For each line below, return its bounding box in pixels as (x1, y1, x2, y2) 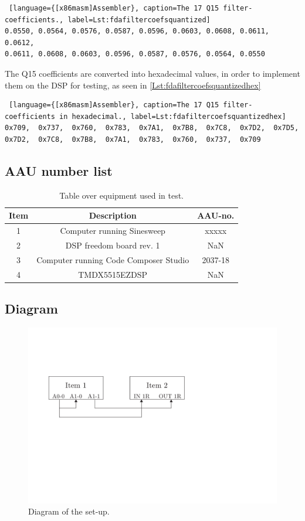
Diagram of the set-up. (28, 505, 110, 517)
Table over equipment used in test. (59, 189, 184, 201)
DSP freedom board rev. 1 (65, 239, 160, 251)
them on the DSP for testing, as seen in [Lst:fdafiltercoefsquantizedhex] (5, 79, 261, 91)
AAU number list (5, 161, 113, 179)
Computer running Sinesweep (60, 224, 165, 237)
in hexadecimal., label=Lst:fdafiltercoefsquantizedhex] (59, 112, 286, 121)
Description (89, 209, 137, 222)
